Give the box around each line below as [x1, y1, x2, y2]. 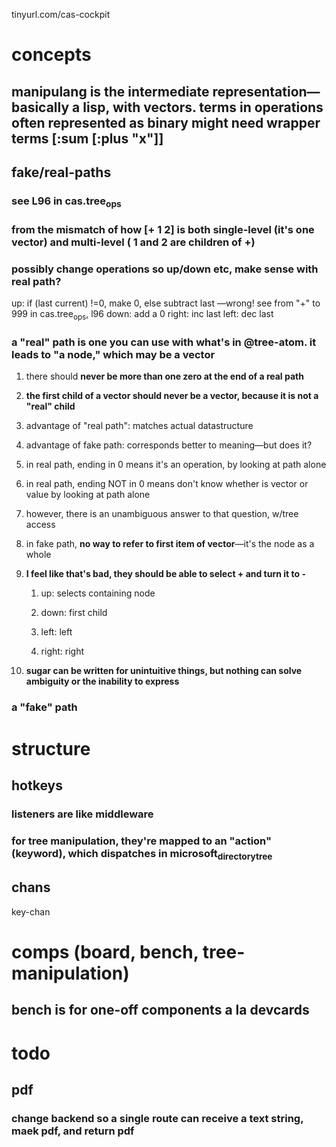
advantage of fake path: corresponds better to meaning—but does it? [25, 439, 313, 451]
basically [11, 99, 70, 116]
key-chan [11, 905, 51, 918]
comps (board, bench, [11, 941, 199, 964]
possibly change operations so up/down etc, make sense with [11, 262, 319, 276]
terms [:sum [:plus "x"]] [11, 130, 164, 147]
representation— [212, 83, 321, 100]
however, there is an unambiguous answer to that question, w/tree [25, 508, 299, 520]
